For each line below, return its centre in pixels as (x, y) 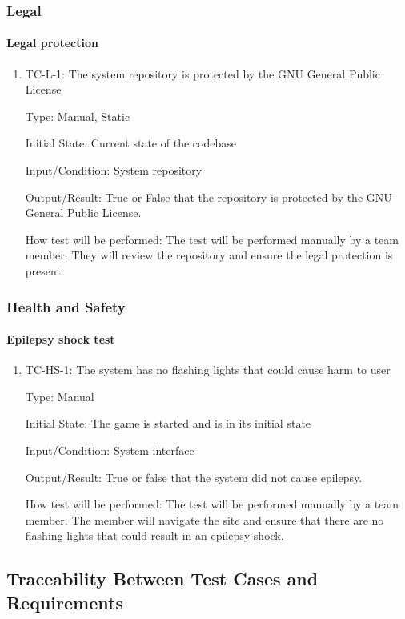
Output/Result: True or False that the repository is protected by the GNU (209, 197)
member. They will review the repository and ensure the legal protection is (209, 255)
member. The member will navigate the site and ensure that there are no (205, 519)
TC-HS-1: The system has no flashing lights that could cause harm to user (208, 370)
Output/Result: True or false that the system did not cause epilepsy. (194, 477)
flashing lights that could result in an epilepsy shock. (154, 535)
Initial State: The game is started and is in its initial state (168, 423)
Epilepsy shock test (61, 339)
